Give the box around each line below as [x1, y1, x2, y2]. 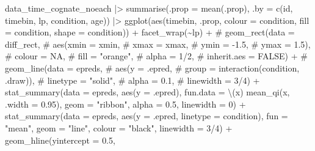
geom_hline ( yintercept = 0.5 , [5, 133, 115, 146]
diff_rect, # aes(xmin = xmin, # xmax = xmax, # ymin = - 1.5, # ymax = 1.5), [5, 37, 311, 50]
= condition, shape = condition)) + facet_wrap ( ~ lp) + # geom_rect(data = [5, 26, 295, 39]
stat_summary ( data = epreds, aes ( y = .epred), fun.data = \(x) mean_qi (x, [5, 86, 290, 98]
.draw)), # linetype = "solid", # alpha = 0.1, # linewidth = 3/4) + [5, 73, 260, 86]
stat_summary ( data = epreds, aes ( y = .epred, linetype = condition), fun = [5, 109, 288, 122]
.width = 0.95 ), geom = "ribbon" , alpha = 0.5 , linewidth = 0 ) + [5, 97, 246, 110]
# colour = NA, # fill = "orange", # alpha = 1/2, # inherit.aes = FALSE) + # [5, 50, 308, 62]
